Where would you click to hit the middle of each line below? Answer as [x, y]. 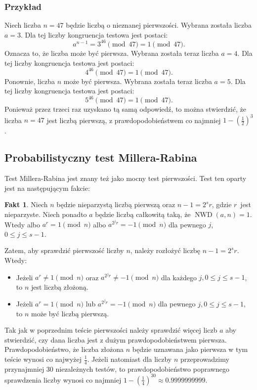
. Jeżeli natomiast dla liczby [129, 359]
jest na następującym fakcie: [47, 188]
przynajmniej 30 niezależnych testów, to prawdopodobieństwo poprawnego [117, 368]
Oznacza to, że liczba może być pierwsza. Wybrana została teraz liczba [112, 53]
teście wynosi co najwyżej [43, 359]
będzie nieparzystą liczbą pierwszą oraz [116, 204]
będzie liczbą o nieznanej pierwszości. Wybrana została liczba [159, 25]
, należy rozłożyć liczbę [165, 250]
